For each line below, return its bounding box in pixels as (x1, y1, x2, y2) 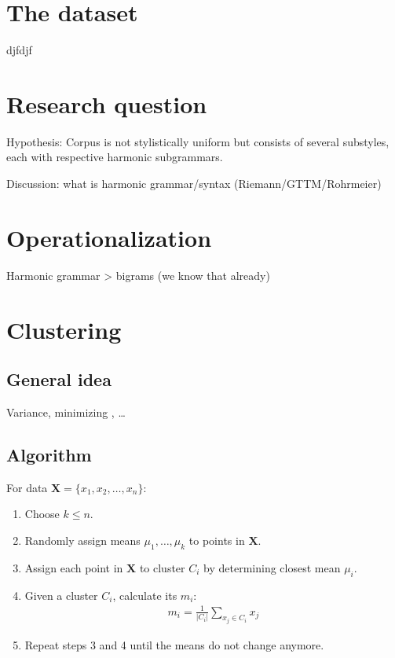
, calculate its (112, 586, 177, 603)
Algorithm (6, 442, 92, 466)
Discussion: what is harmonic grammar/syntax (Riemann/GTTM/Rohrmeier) (6, 175, 382, 192)
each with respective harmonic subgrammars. (6, 149, 223, 165)
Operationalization (6, 221, 212, 253)
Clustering (6, 313, 122, 345)
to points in (188, 531, 245, 548)
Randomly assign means (24, 531, 141, 548)
